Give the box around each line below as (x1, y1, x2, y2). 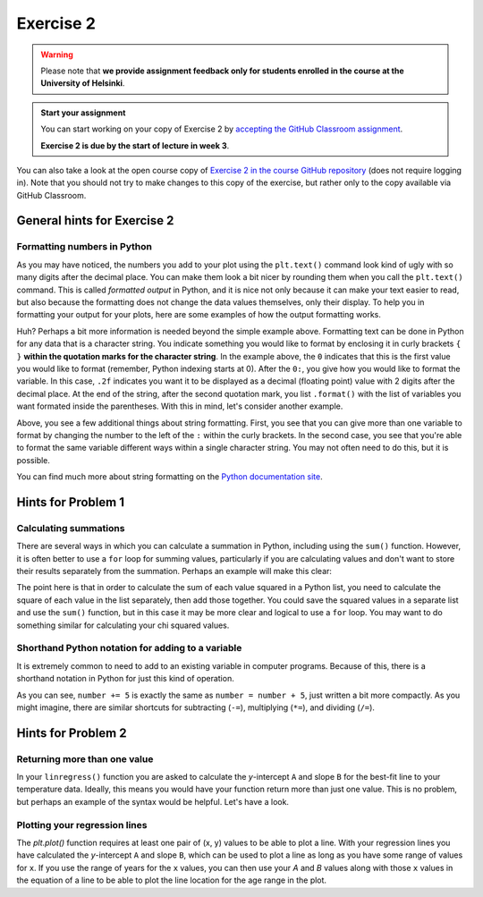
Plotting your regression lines (16, 818, 148, 831)
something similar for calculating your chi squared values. (16, 620, 230, 630)
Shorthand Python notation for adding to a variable (16, 642, 242, 655)
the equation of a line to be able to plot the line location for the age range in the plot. (16, 875, 326, 885)
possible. (16, 454, 51, 465)
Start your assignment (40, 107, 126, 118)
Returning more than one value (16, 752, 154, 765)
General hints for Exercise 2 (16, 213, 174, 228)
